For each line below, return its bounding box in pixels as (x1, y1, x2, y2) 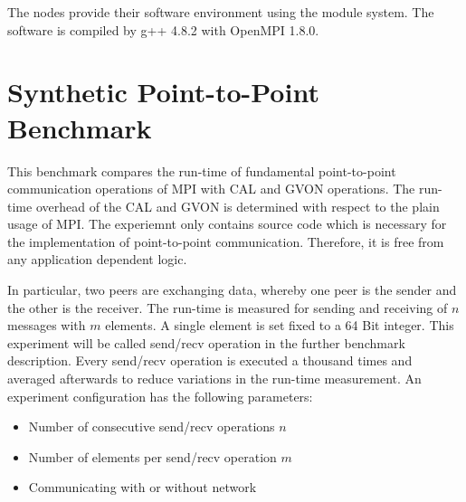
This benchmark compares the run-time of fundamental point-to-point (7, 161, 396, 180)
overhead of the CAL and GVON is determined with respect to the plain (35, 196, 440, 215)
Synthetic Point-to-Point (7, 73, 319, 110)
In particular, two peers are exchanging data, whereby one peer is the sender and (7, 280, 457, 299)
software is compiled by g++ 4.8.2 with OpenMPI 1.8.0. (7, 20, 319, 39)
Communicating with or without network (28, 478, 257, 497)
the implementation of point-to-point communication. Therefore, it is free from (7, 232, 444, 251)
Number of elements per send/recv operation (28, 447, 277, 466)
